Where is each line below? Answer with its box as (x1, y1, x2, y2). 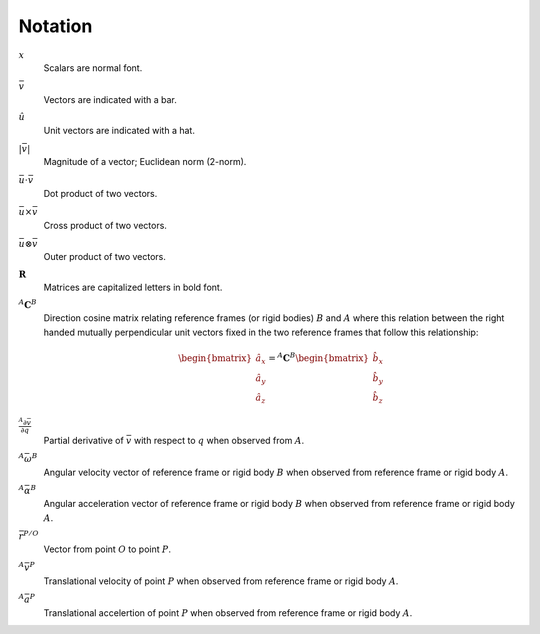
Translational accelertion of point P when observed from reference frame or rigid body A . (43, 606, 413, 619)
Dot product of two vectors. (43, 188, 158, 200)
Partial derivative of (43, 435, 124, 447)
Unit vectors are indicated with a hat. (43, 124, 195, 136)
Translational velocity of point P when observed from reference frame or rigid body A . (43, 575, 399, 587)
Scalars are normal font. (43, 62, 143, 74)
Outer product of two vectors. (43, 251, 167, 263)
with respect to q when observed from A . (133, 435, 305, 447)
